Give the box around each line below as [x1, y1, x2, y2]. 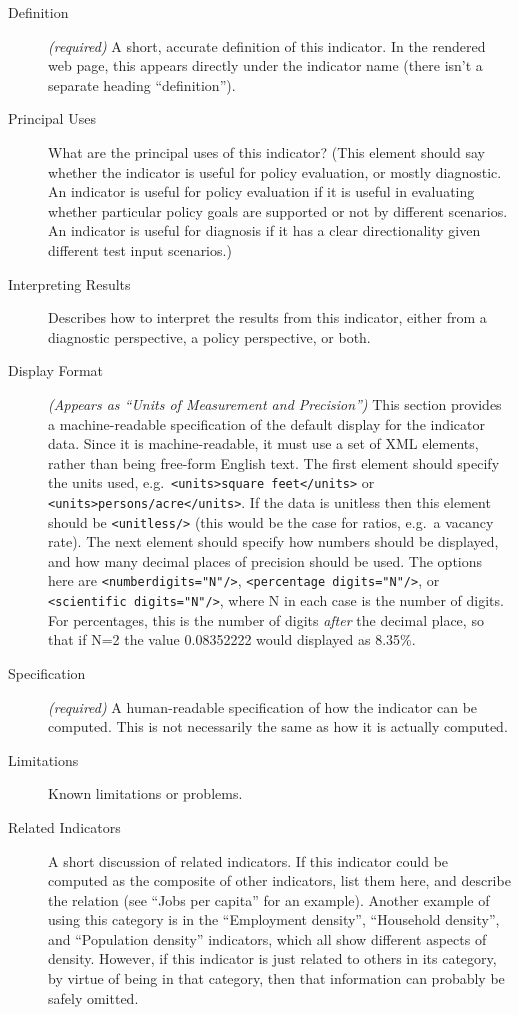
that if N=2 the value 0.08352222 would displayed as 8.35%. [48, 629, 416, 650]
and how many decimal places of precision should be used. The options [48, 550, 483, 571]
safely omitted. [48, 987, 139, 1008]
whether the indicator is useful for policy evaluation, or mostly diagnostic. [48, 161, 502, 182]
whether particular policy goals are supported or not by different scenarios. [48, 200, 508, 221]
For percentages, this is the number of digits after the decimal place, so [48, 609, 484, 630]
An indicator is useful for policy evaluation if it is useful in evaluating [48, 181, 475, 202]
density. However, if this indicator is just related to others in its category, [48, 948, 497, 969]
